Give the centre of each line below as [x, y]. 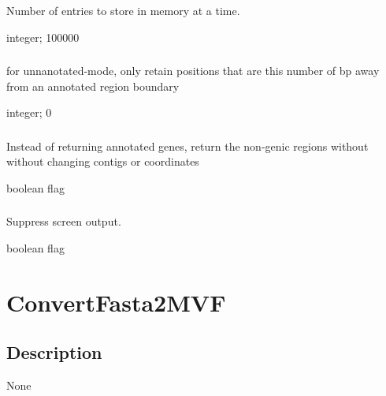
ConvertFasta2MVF [116, 302]
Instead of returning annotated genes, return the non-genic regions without [187, 146]
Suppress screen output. [64, 221]
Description [54, 352]
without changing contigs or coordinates [103, 161]
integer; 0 [29, 112]
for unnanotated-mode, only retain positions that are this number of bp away [193, 71]
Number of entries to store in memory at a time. [123, 10]
